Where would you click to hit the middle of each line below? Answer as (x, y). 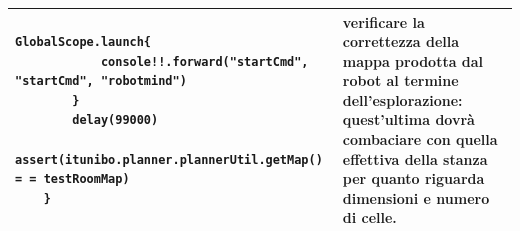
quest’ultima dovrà (408, 119)
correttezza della (401, 41)
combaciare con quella (420, 139)
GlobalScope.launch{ (83, 42)
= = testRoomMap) (72, 179)
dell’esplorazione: (402, 99)
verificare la (383, 21)
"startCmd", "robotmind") (101, 81)
